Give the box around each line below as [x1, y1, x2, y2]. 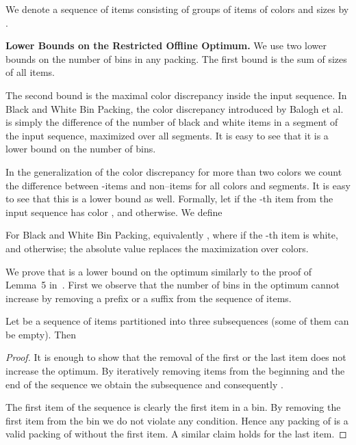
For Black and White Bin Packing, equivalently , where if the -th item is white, [5, 228, 338, 242]
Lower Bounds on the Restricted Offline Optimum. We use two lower [5, 38, 327, 53]
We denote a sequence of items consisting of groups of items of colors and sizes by [5, 2, 349, 16]
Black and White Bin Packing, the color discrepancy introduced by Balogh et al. [5, 101, 344, 116]
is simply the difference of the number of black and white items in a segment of [5, 115, 338, 129]
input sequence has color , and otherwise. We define [5, 204, 222, 219]
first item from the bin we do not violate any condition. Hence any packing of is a [5, 413, 348, 427]
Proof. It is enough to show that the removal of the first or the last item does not [5, 350, 346, 364]
